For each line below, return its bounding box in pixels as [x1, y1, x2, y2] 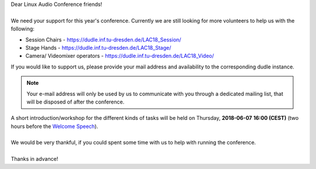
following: [11, 25, 35, 32]
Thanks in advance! [11, 156, 59, 163]
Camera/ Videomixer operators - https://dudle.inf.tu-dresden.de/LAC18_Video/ [25, 53, 214, 60]
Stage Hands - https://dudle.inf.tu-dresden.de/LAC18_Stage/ [25, 44, 171, 51]
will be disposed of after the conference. [26, 98, 125, 105]
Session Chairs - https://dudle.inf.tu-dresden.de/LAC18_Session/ [25, 36, 181, 43]
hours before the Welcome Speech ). [11, 123, 99, 130]
